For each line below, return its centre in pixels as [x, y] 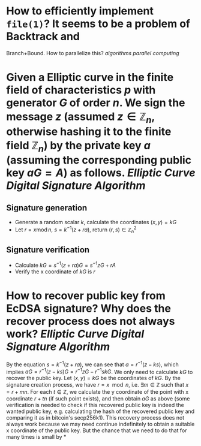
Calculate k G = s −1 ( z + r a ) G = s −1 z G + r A [65, 265]
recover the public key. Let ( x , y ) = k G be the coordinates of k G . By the [94, 378]
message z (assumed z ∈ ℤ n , [80, 117]
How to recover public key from [86, 296]
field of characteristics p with [81, 90]
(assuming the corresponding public [99, 160]
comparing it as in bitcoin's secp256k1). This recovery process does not [95, 418]
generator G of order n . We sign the [96, 103]
